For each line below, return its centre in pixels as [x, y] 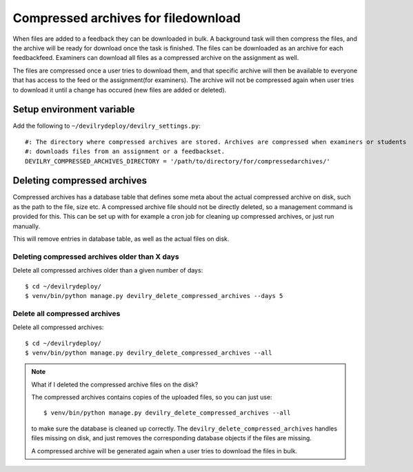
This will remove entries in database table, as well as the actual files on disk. [121, 239]
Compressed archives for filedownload [127, 18]
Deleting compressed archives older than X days [96, 257]
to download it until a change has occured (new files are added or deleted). [120, 90]
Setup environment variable [74, 109]
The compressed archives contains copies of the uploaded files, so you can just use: [152, 397]
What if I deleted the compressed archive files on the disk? [115, 384]
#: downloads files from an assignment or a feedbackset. [125, 151]
